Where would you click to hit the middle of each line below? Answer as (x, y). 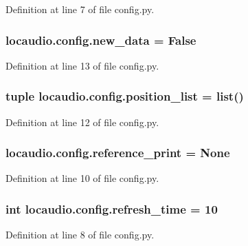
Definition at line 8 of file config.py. (80, 235)
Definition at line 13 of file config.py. (82, 65)
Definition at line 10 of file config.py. (82, 178)
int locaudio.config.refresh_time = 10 (112, 208)
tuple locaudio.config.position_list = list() (125, 96)
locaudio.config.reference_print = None (118, 153)
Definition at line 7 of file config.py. (80, 9)
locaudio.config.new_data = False (101, 40)
